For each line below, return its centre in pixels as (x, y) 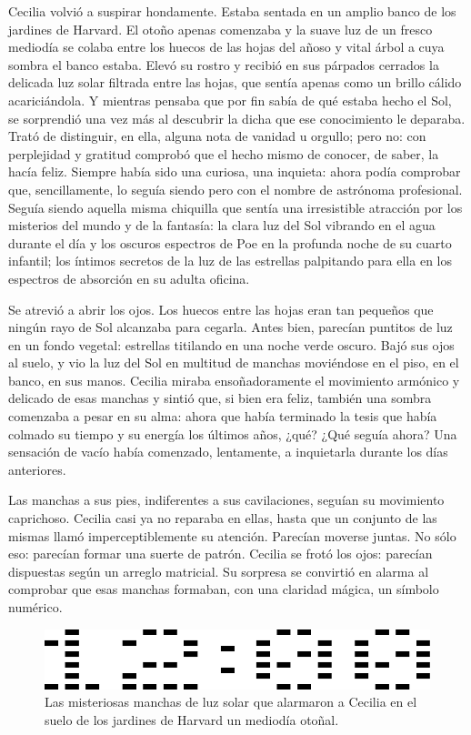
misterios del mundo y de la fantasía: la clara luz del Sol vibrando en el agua (222, 225)
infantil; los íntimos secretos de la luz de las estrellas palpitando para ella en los (230, 261)
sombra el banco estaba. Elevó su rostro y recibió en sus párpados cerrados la (224, 64)
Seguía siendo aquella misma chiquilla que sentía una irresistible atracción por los (235, 207)
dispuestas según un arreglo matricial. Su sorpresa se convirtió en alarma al (219, 571)
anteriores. (37, 469)
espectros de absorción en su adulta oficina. (129, 278)
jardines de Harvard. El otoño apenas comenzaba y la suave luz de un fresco (220, 29)
